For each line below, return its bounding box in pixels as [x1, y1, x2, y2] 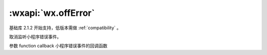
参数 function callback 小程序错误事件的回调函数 [9, 43, 108, 49]
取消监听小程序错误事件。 [9, 34, 61, 40]
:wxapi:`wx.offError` [9, 7, 95, 18]
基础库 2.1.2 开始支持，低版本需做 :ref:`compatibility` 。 [9, 25, 121, 31]
